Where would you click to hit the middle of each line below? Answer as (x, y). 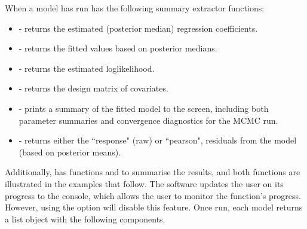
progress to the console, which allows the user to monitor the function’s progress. (153, 195)
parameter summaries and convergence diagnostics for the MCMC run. (148, 120)
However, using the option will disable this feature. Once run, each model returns (154, 207)
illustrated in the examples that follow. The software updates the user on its (144, 183)
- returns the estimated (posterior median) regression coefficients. (138, 28)
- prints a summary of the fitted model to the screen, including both (144, 108)
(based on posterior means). (70, 152)
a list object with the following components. (85, 219)
